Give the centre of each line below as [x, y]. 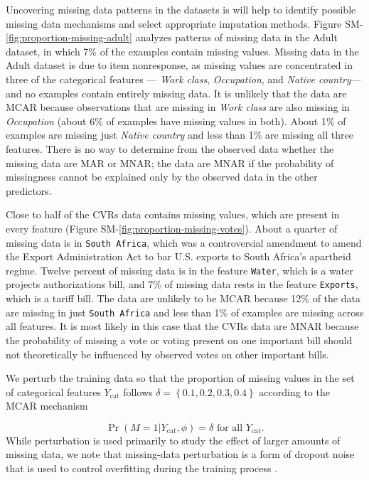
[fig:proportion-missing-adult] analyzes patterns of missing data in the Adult [172, 37]
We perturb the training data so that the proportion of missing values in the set [180, 378]
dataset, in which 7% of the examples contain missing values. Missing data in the [182, 51]
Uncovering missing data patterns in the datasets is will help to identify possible [181, 9]
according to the [294, 391]
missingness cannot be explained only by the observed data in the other [162, 177]
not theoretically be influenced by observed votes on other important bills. [167, 354]
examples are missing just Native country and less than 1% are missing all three [180, 135]
